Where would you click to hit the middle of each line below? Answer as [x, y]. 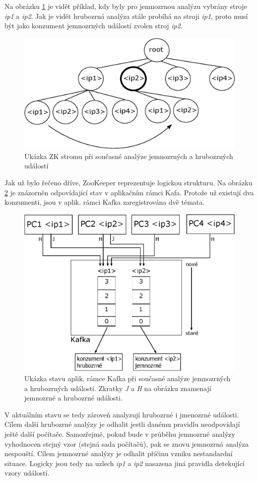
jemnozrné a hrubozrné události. [73, 398]
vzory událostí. [27, 473]
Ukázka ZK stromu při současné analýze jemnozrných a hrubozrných [129, 156]
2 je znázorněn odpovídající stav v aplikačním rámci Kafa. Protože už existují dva [129, 192]
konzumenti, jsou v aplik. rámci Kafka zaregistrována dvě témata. [105, 202]
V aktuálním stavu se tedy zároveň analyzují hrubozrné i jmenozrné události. [122, 414]
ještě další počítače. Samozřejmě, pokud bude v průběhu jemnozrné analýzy [120, 434]
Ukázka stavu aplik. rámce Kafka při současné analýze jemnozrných [128, 378]
